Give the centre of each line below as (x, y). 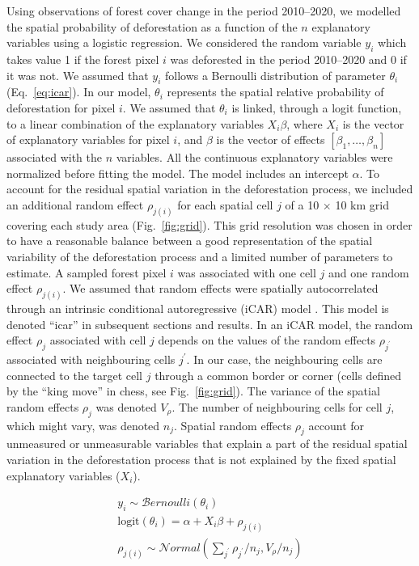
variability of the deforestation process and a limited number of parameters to (200, 256)
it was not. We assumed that (78, 75)
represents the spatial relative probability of (275, 92)
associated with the (54, 157)
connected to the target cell (75, 375)
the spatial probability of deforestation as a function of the (152, 26)
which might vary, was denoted (83, 425)
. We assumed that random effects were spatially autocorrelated (220, 288)
